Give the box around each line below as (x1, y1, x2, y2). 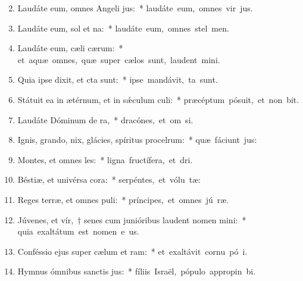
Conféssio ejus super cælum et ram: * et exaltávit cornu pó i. (17, 245, 248, 257)
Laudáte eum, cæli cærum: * (17, 42, 123, 54)
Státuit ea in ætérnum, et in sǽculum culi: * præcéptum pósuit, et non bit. (17, 93, 299, 105)
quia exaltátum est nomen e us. (17, 225, 139, 238)
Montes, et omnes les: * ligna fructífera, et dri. (17, 153, 193, 166)
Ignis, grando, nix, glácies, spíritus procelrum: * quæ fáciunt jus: (17, 133, 257, 146)
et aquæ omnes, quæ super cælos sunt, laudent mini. (17, 53, 220, 65)
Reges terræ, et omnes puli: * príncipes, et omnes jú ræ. (17, 193, 229, 205)
